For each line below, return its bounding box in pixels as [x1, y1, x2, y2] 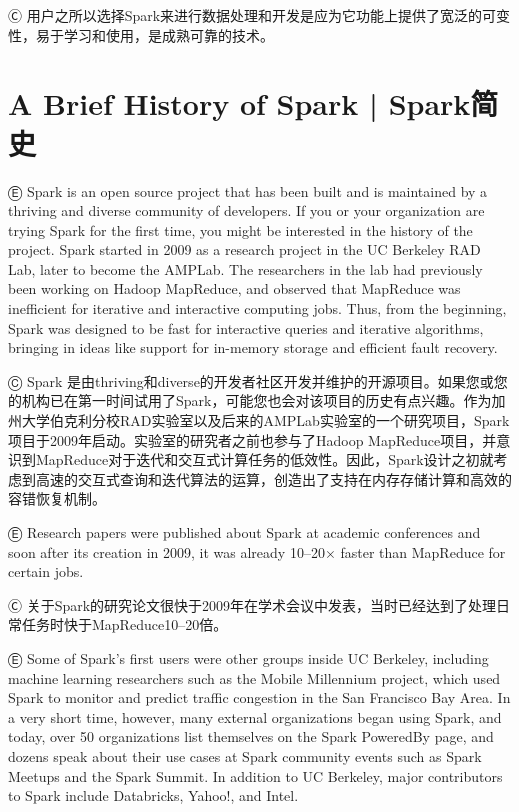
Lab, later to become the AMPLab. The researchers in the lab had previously [8, 258, 483, 279]
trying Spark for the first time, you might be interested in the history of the [8, 219, 473, 240]
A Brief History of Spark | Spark [8, 83, 471, 124]
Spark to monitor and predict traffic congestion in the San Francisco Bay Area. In [8, 687, 511, 708]
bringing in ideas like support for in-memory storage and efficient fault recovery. [8, 337, 498, 358]
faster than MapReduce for [340, 541, 506, 562]
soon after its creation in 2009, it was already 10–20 [8, 541, 325, 562]
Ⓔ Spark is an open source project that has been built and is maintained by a [8, 180, 488, 201]
